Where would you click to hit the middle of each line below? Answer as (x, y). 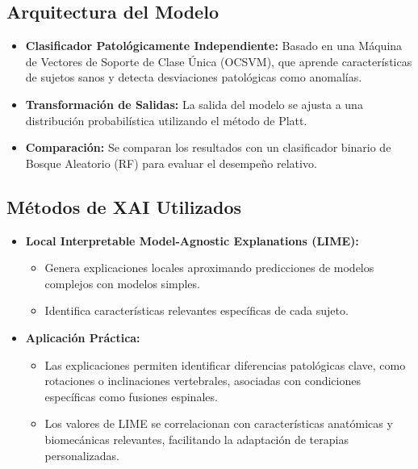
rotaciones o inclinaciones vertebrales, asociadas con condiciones (203, 381)
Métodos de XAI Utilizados (124, 206)
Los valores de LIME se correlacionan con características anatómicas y (219, 423)
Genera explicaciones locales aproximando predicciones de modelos (209, 268)
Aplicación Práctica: (83, 337)
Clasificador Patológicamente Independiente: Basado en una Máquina (214, 46)
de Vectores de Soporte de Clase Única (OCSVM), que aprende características (219, 61)
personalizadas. (82, 455)
